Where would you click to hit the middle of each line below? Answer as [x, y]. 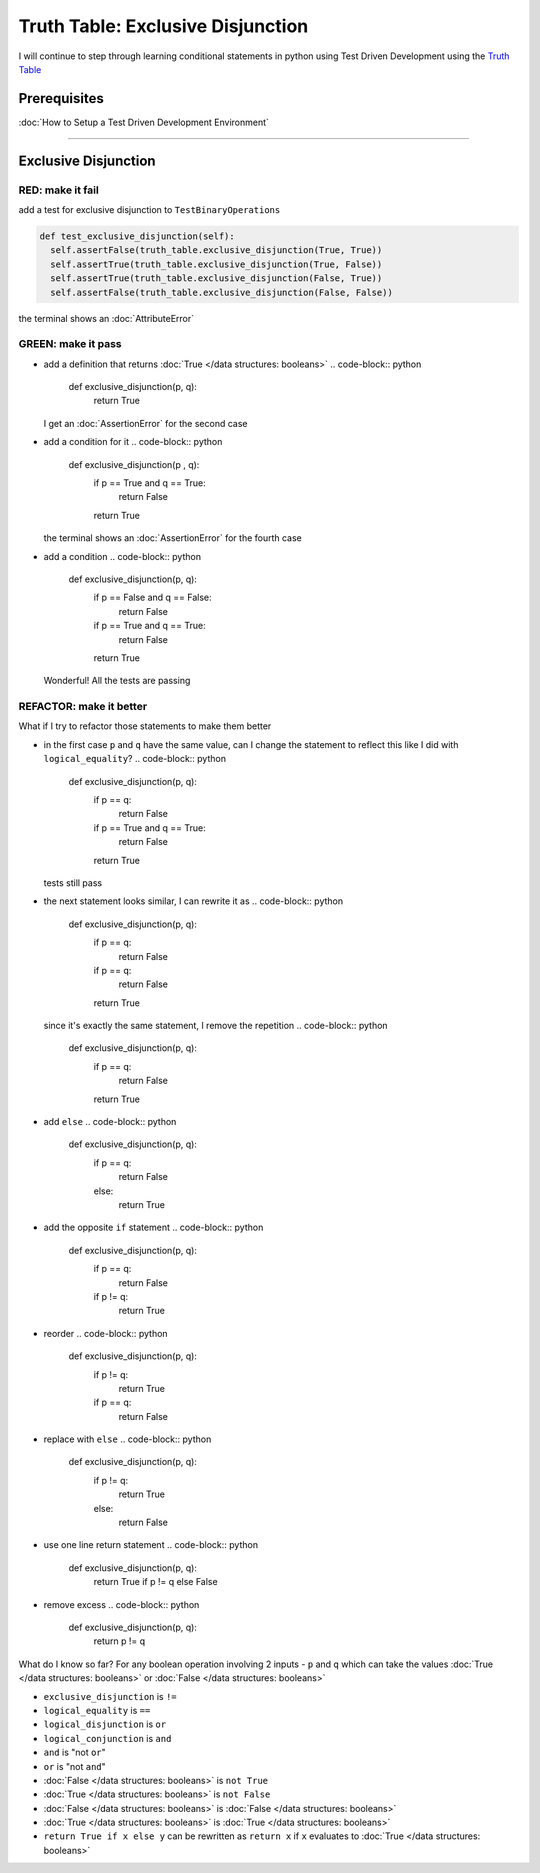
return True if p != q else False [156, 1582]
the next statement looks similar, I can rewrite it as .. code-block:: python [193, 901]
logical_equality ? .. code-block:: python [135, 759]
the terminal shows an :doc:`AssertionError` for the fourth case [172, 538]
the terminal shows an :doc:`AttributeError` [106, 318]
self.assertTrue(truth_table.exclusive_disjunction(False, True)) [216, 278]
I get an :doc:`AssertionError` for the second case [145, 423]
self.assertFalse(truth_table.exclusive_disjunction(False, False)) [222, 292]
